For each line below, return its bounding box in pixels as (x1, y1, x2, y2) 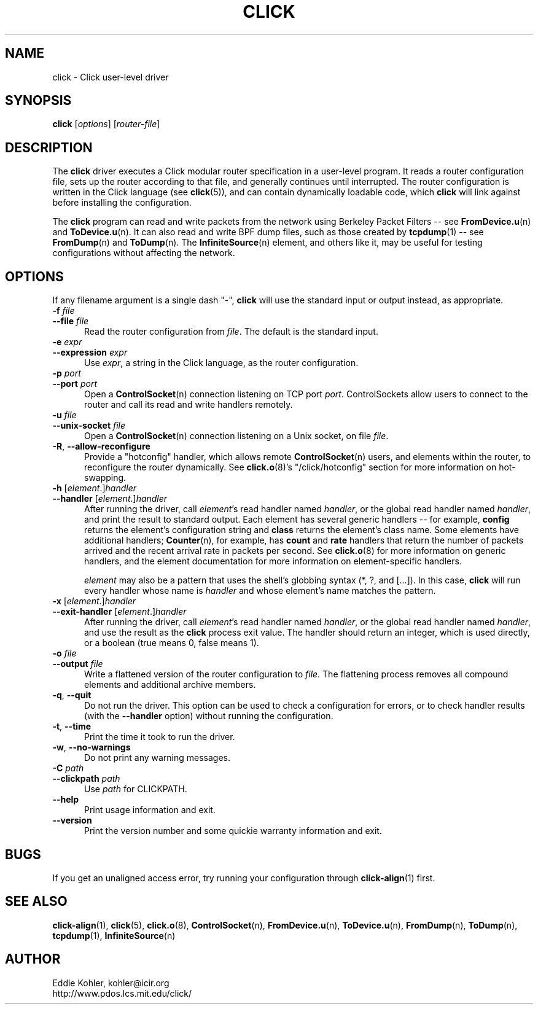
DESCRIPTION (5, 139, 93, 155)
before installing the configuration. (52, 197, 192, 208)
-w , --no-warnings (52, 742, 131, 753)
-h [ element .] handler (52, 483, 137, 494)
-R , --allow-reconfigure (52, 441, 150, 452)
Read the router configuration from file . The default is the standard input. (84, 326, 378, 337)
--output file (52, 658, 103, 669)
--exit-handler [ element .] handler (52, 606, 187, 617)
